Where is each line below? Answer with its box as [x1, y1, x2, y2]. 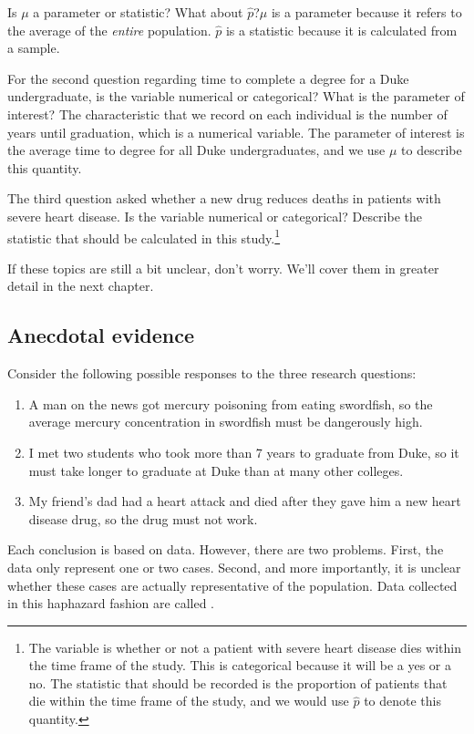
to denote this [364, 691, 442, 710]
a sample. [7, 38, 60, 57]
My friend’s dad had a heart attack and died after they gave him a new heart [28, 491, 461, 511]
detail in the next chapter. [7, 276, 154, 295]
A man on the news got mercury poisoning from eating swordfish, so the [28, 394, 433, 413]
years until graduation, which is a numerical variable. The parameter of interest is [7, 122, 465, 141]
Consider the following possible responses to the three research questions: [7, 364, 417, 383]
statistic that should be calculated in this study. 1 [7, 225, 281, 247]
